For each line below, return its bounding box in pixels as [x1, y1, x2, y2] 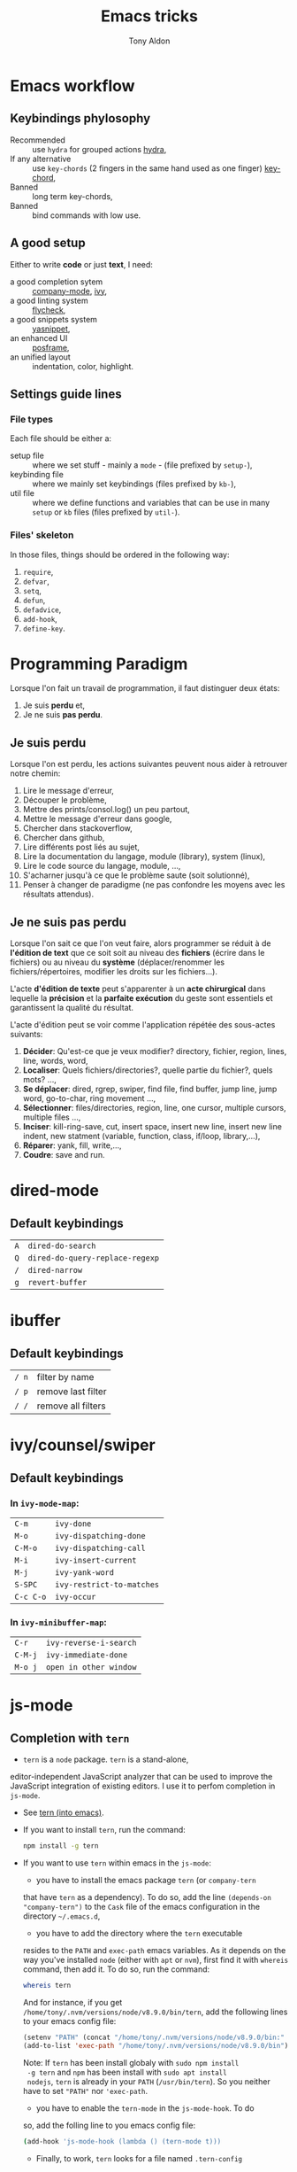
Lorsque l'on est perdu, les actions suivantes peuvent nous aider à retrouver [10, 759, 288, 770]
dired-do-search [27, 1241, 96, 1251]
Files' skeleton [10, 529, 74, 541]
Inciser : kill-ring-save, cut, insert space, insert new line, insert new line [22, 1121, 282, 1132]
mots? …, [22, 1074, 57, 1085]
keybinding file [10, 469, 65, 480]
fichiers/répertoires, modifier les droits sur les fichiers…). [10, 966, 217, 977]
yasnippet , [32, 323, 71, 334]
